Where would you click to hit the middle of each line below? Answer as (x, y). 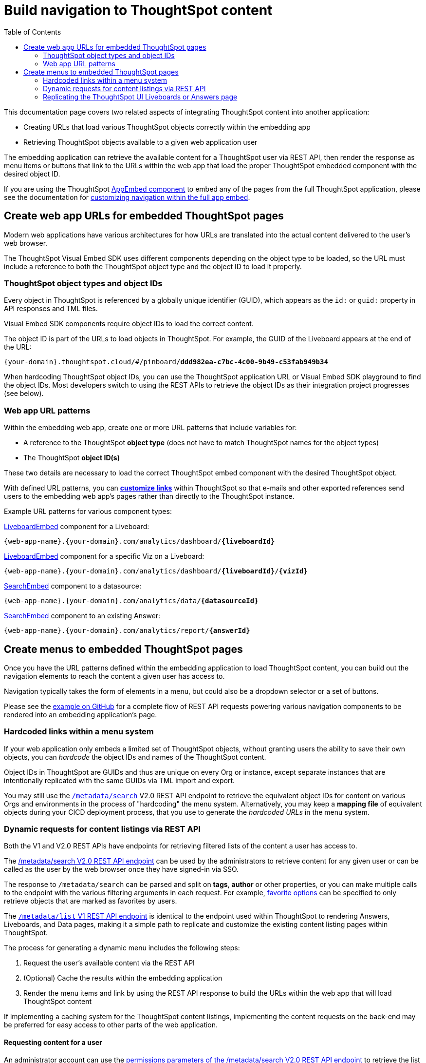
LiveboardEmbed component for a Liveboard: (77, 527)
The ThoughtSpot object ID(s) (72, 458)
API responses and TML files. (51, 309)
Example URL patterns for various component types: (88, 512)
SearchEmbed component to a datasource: (73, 586)
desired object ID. (32, 174)
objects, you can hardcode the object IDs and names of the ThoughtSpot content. (135, 757)
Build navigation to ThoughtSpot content (138, 10)
